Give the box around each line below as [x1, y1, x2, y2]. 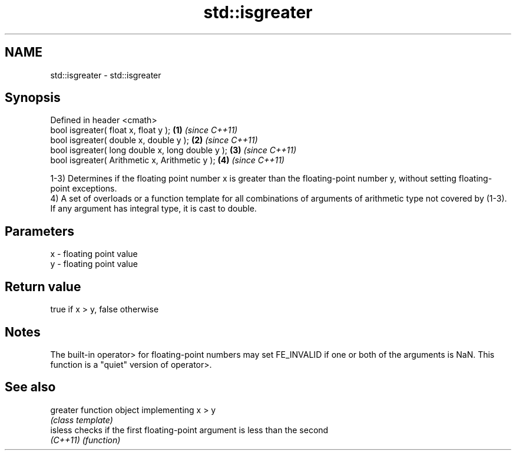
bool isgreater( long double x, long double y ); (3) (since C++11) [50, 145, 296, 156]
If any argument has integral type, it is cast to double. [50, 203, 257, 214]
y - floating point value [50, 259, 138, 269]
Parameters [5, 223, 74, 239]
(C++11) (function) [50, 434, 121, 445]
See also [5, 380, 56, 395]
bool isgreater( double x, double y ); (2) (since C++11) [50, 135, 258, 146]
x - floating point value [50, 249, 138, 259]
